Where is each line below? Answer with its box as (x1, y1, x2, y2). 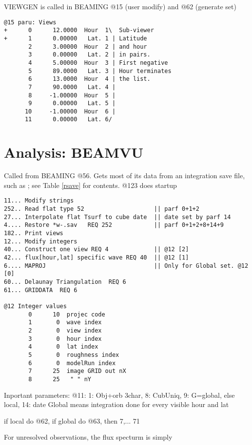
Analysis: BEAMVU (4, 142, 143, 162)
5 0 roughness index (28, 351, 119, 358)
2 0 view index (28, 327, 102, 334)
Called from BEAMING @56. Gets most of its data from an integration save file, (4, 170, 245, 181)
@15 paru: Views (4, 19, 57, 26)
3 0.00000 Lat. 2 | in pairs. (28, 51, 151, 58)
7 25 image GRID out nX (28, 368, 126, 375)
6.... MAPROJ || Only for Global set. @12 (4, 262, 249, 269)
